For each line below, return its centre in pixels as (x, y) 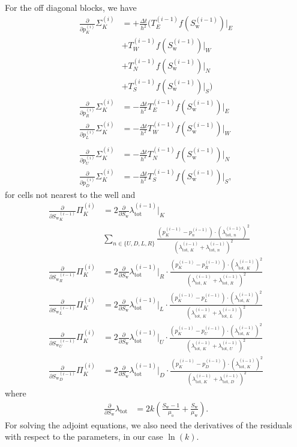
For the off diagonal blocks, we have (71, 7)
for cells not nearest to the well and (70, 194)
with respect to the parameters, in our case (84, 436)
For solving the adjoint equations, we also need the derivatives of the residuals (148, 424)
